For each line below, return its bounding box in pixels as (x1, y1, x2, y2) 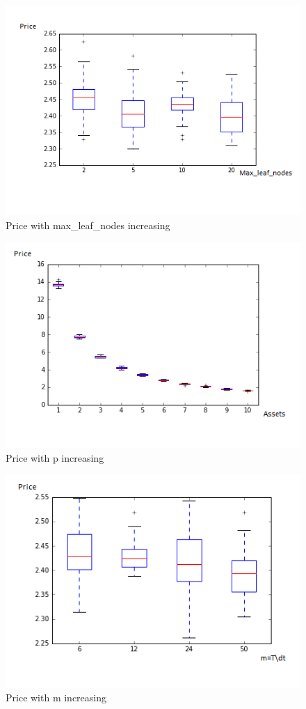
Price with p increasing (6, 450, 104, 465)
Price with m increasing (6, 690, 107, 705)
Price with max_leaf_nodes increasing (6, 217, 170, 232)
